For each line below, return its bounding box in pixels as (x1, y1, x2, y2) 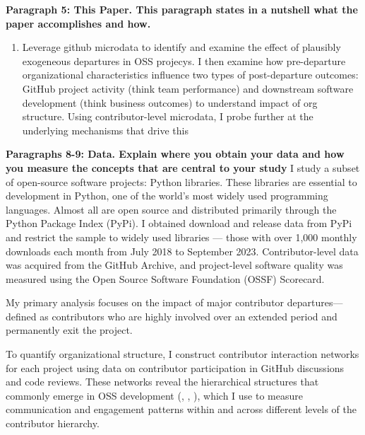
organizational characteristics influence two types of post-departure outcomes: (22, 67, 359, 82)
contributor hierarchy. (6, 416, 100, 431)
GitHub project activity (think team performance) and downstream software (22, 81, 354, 95)
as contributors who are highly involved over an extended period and (40, 308, 337, 323)
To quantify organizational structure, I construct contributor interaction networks (6, 347, 359, 361)
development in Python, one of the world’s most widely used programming (6, 188, 328, 203)
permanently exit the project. (6, 323, 133, 337)
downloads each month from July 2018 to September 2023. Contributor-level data (6, 243, 359, 258)
